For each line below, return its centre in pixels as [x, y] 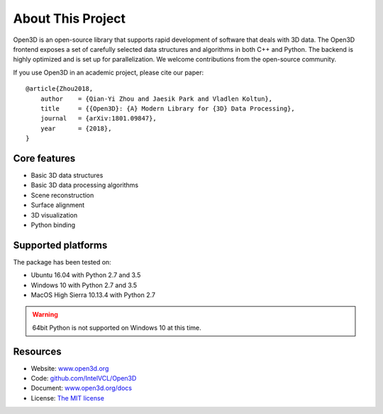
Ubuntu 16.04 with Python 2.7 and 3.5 [86, 275]
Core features [44, 158]
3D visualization [54, 215]
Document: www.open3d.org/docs [82, 388]
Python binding [53, 225]
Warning [45, 315]
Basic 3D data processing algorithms [84, 185]
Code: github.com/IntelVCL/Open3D [84, 379]
